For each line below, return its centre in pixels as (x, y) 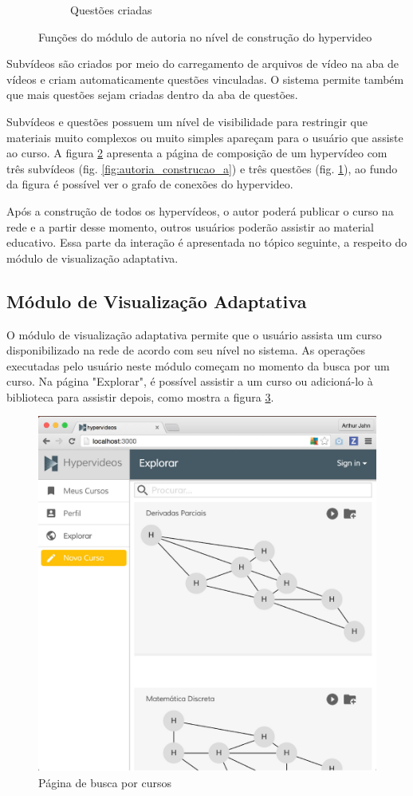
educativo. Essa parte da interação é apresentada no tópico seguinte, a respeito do (207, 242)
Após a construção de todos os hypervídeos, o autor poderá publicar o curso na (200, 210)
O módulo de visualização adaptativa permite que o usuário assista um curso (194, 334)
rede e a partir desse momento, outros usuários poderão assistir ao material (190, 226)
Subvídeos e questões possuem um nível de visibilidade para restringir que (187, 121)
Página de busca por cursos (105, 782)
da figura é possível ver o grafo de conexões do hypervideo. (150, 184)
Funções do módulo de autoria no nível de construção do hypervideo (205, 36)
